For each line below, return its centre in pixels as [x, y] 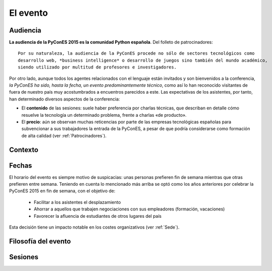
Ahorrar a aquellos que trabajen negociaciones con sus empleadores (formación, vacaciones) [129, 209]
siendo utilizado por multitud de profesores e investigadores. [97, 67]
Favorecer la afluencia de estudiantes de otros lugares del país [98, 216]
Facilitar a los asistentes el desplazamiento [77, 202]
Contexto [24, 150]
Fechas [20, 165]
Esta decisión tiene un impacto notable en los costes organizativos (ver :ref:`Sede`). [94, 227]
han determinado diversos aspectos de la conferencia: [65, 99]
